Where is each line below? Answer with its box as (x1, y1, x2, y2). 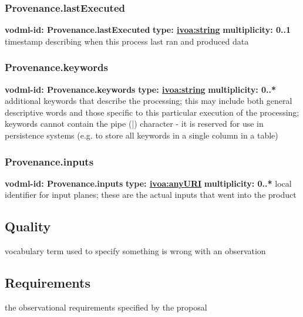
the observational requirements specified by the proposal (5, 301, 207, 313)
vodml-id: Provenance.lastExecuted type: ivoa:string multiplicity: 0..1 (5, 23, 291, 36)
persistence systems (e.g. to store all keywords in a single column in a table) (5, 129, 278, 141)
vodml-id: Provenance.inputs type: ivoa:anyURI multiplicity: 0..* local (5, 177, 292, 189)
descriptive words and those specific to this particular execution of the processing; (5, 106, 299, 118)
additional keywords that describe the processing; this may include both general (5, 95, 292, 107)
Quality (5, 217, 51, 235)
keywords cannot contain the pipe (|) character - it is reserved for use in (5, 117, 264, 130)
